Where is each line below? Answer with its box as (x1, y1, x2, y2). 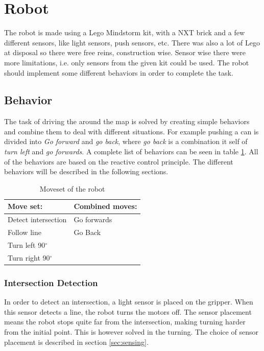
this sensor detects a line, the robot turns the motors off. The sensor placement (4, 306, 252, 317)
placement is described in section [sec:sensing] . (4, 336, 149, 347)
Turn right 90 (8, 252, 50, 263)
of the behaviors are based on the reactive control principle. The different (4, 156, 233, 167)
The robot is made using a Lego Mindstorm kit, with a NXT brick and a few (4, 27, 245, 38)
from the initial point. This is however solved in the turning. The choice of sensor (4, 326, 258, 337)
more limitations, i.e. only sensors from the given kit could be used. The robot (4, 57, 249, 67)
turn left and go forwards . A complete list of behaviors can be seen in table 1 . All (4, 146, 258, 157)
